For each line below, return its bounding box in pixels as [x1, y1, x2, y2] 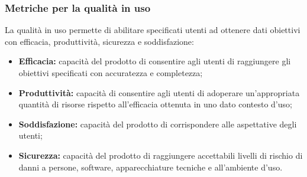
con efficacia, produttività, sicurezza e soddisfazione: [5, 35, 194, 47]
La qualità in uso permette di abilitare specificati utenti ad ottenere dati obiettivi [5, 24, 300, 36]
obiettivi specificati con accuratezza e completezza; [18, 67, 203, 78]
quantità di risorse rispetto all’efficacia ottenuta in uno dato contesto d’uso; [18, 98, 292, 110]
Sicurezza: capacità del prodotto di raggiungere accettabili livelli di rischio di [18, 149, 303, 161]
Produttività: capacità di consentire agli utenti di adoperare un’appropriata [18, 86, 300, 99]
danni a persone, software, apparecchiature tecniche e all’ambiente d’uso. [18, 160, 283, 173]
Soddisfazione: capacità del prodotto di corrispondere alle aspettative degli [18, 117, 297, 130]
